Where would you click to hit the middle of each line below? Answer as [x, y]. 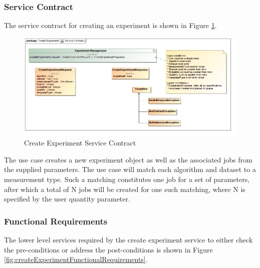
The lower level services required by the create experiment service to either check [128, 239]
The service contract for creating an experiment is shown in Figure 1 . [110, 25]
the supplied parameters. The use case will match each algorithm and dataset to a [130, 169]
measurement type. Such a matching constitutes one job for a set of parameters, [127, 179]
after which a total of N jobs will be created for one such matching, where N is [125, 189]
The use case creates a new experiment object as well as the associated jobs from [128, 159]
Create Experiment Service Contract [80, 143]
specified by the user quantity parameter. [67, 199]
